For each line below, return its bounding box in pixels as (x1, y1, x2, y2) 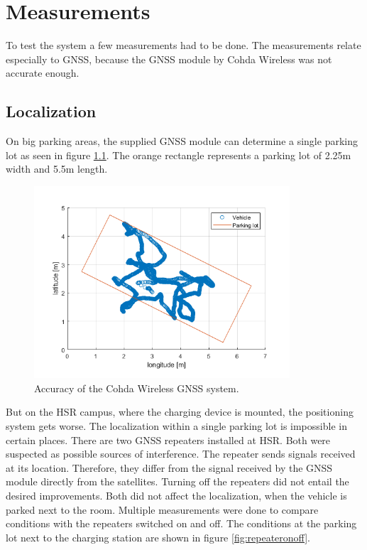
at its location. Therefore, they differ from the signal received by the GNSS (6, 460, 333, 475)
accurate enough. (6, 65, 80, 80)
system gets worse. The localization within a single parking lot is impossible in (6, 418, 347, 433)
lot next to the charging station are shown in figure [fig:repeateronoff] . (6, 529, 310, 544)
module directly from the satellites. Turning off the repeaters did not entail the (6, 474, 349, 489)
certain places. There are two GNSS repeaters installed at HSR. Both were (6, 432, 331, 447)
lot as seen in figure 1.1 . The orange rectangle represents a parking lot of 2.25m (6, 147, 351, 162)
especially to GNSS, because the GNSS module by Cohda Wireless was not (6, 51, 332, 66)
